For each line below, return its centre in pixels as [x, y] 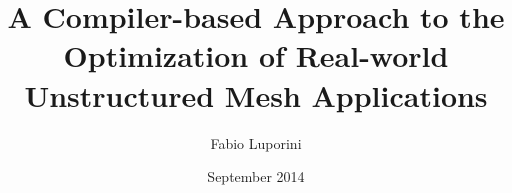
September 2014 [256, 176]
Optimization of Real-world [256, 55]
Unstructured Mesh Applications [256, 94]
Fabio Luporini [256, 142]
